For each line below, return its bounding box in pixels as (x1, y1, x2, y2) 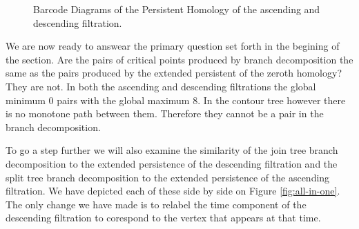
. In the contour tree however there (197, 92, 346, 107)
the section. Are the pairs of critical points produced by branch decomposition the (6, 52, 353, 66)
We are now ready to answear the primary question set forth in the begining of (6, 39, 340, 53)
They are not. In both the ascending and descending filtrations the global (6, 79, 316, 93)
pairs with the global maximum (57, 92, 190, 107)
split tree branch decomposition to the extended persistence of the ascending (6, 170, 330, 184)
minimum (6, 92, 46, 107)
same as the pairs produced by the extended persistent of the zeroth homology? (6, 66, 342, 80)
